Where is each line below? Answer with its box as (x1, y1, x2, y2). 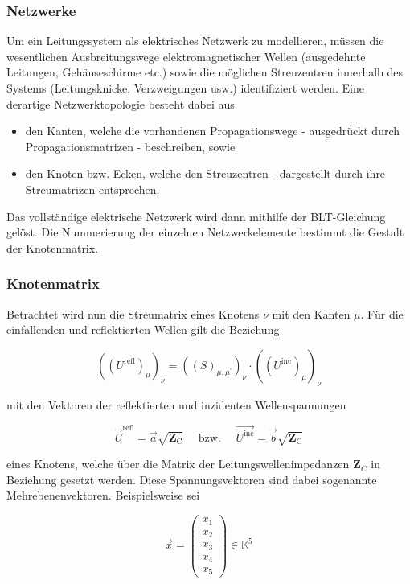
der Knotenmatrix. (6, 239, 99, 256)
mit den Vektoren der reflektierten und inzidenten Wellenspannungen (6, 396, 346, 413)
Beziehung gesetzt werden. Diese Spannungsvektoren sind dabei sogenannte (6, 471, 377, 487)
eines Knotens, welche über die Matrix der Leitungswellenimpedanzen (6, 455, 350, 472)
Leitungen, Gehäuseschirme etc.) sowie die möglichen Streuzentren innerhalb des (6, 64, 404, 80)
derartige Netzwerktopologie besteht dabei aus (6, 95, 235, 112)
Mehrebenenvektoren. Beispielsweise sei (6, 487, 200, 504)
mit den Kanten (272, 305, 351, 322)
